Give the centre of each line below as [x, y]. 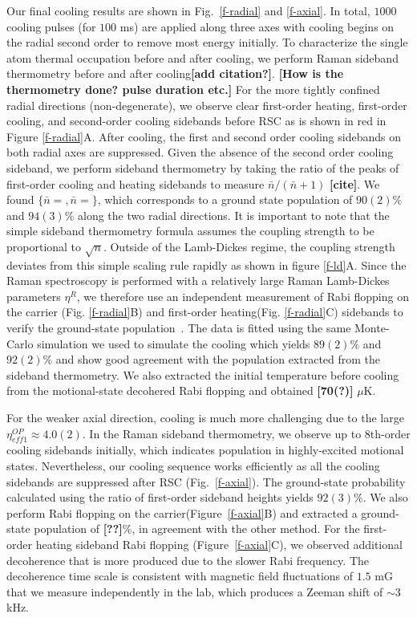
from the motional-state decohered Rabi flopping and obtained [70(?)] [180, 390]
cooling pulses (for [51, 26]
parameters [34, 296]
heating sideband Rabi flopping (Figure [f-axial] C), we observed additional [219, 544]
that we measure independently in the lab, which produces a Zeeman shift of [195, 591]
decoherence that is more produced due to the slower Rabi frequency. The [188, 560]
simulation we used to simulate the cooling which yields [174, 343]
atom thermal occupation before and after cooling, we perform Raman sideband [202, 57]
